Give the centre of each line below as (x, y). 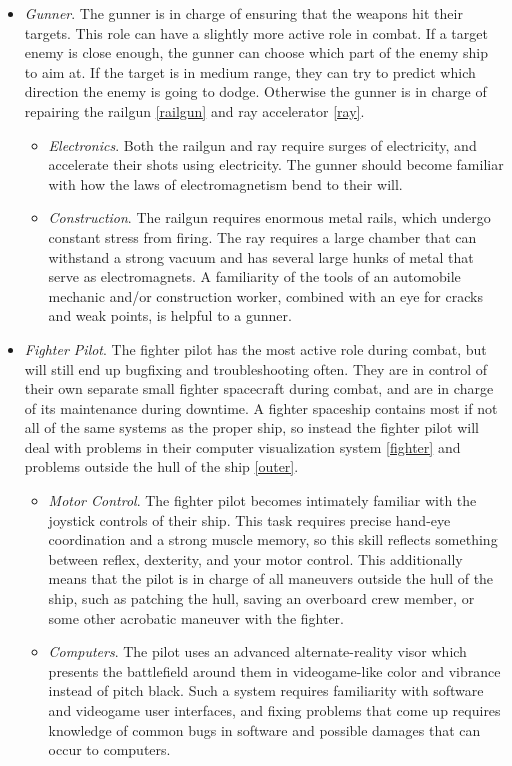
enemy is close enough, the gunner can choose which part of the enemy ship (256, 52)
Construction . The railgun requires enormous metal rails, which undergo (269, 217)
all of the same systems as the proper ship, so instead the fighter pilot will (251, 427)
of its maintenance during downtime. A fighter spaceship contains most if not (261, 407)
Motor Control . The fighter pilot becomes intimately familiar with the (262, 500)
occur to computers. (109, 749)
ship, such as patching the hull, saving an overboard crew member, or (261, 598)
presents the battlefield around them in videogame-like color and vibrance (274, 670)
